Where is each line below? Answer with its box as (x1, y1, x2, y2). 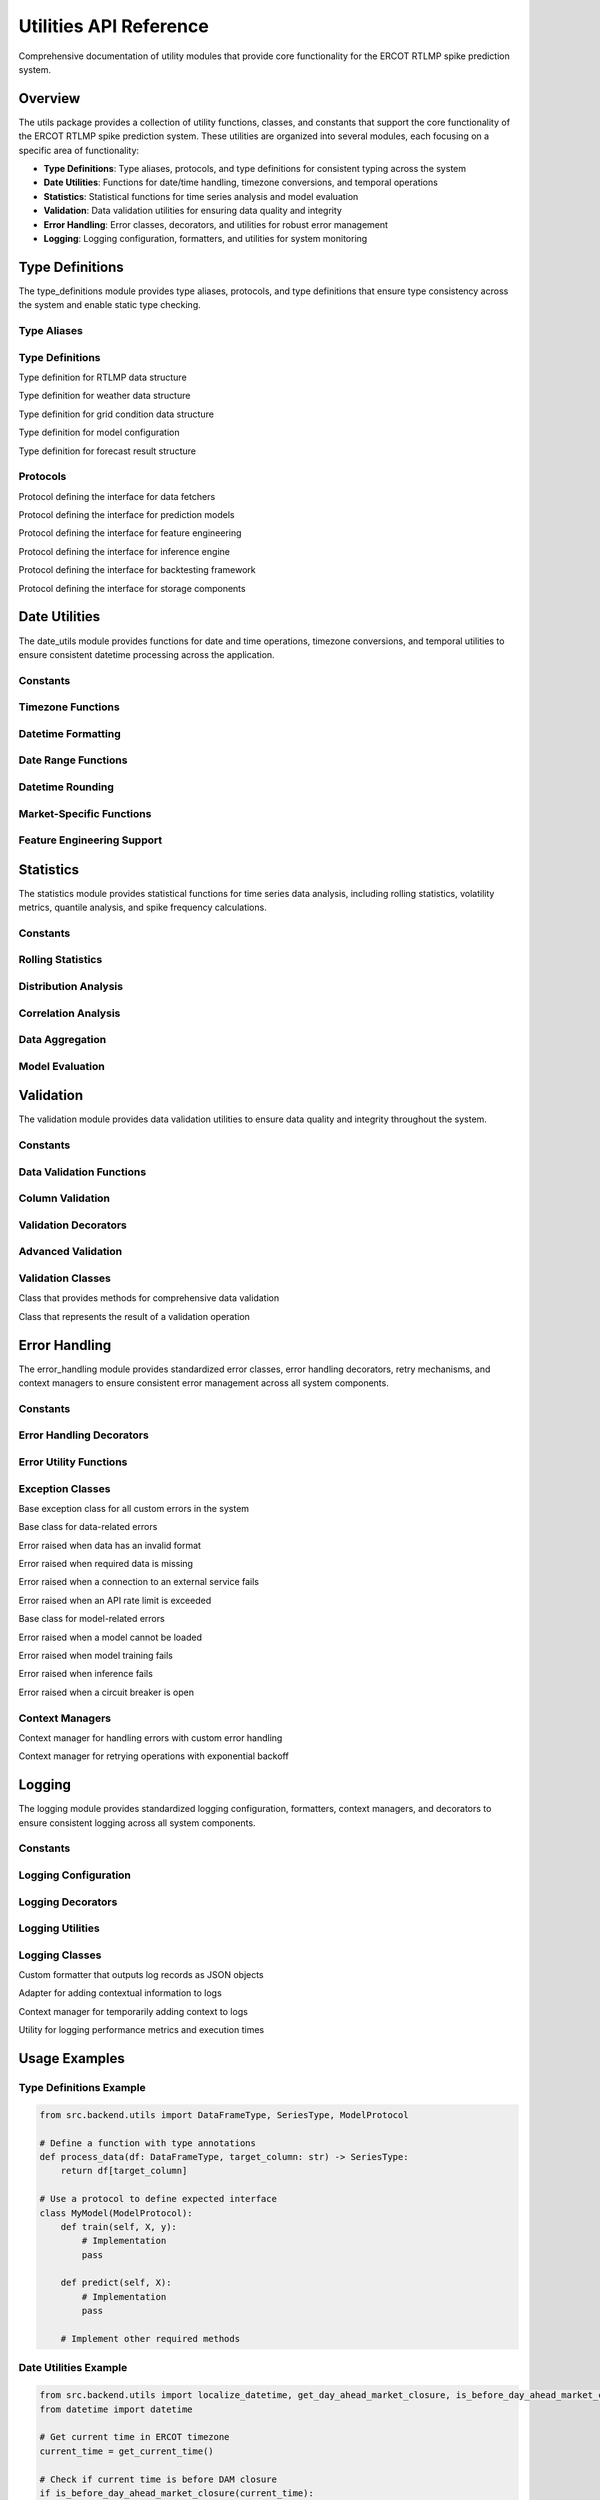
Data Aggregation (18, 1033, 107, 1047)
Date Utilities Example (18, 2361, 128, 2375)
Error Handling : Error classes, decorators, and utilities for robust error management (43, 218, 389, 230)
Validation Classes (18, 1271, 112, 1285)
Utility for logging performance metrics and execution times (18, 2024, 265, 2036)
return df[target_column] (60, 2165, 188, 2177)
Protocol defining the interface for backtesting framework (18, 564, 256, 576)
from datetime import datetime (39, 2403, 194, 2415)
